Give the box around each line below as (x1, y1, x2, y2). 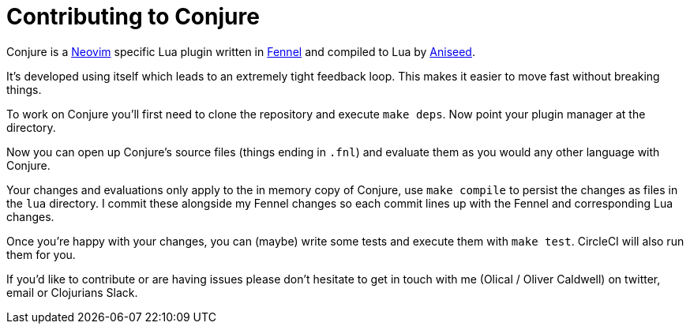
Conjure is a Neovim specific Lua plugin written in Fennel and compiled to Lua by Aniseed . (6, 44, 475, 58)
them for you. (6, 247, 76, 261)
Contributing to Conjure (6, 3, 260, 30)
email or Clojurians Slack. (6, 285, 138, 299)
